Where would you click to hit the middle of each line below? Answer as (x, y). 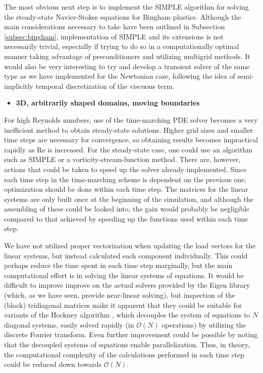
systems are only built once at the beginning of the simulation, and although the (129, 199)
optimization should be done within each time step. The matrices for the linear (126, 189)
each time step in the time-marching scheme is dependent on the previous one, (125, 179)
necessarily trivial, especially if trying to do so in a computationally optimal (122, 46)
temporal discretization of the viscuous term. (105, 86)
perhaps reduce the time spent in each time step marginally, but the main (118, 265)
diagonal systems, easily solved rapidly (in (69, 324)
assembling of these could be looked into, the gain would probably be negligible (127, 209)
